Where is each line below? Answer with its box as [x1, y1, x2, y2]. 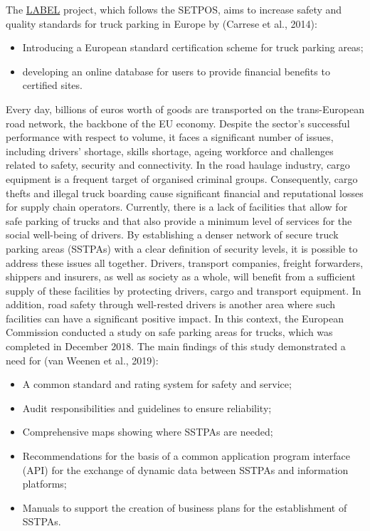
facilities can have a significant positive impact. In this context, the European [6, 310, 344, 325]
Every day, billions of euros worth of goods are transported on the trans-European [6, 101, 364, 116]
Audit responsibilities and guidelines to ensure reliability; [22, 400, 272, 415]
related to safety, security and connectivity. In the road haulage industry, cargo [6, 157, 350, 172]
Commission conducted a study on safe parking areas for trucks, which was [6, 325, 333, 340]
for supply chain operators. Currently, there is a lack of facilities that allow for [6, 199, 348, 214]
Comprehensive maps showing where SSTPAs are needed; [22, 424, 273, 439]
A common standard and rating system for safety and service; [22, 377, 292, 391]
